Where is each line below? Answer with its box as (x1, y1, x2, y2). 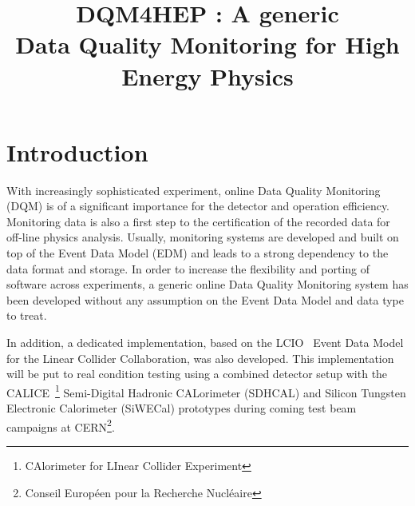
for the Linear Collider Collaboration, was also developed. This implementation (6, 349, 394, 366)
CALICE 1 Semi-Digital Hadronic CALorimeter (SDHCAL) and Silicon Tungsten (6, 381, 406, 400)
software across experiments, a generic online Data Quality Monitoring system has (6, 276, 409, 293)
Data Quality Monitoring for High (15, 28, 400, 61)
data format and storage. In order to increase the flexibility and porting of (6, 260, 370, 277)
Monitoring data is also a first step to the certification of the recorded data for (6, 213, 390, 229)
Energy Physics (121, 59, 294, 92)
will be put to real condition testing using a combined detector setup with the (6, 365, 388, 382)
